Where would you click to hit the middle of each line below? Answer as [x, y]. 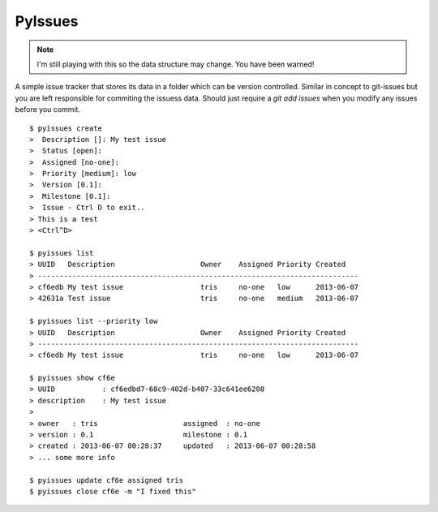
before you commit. [48, 110]
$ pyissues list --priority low [94, 321]
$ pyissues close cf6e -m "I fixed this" [113, 491]
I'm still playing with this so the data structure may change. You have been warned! [176, 64]
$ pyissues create [66, 128]
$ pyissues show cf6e [72, 378]
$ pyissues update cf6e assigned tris [107, 480]
